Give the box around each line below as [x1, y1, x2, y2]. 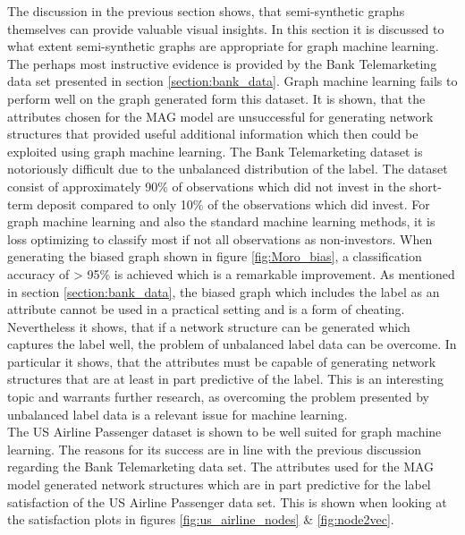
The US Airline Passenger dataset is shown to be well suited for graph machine [7, 422, 442, 441]
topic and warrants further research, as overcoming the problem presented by [7, 387, 429, 406]
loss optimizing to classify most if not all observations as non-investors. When [7, 229, 433, 248]
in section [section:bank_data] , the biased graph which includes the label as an [7, 282, 440, 301]
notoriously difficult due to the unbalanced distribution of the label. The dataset [7, 159, 448, 178]
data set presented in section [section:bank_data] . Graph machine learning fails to [7, 72, 458, 90]
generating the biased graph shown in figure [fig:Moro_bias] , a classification [7, 247, 422, 266]
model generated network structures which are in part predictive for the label [7, 475, 431, 494]
